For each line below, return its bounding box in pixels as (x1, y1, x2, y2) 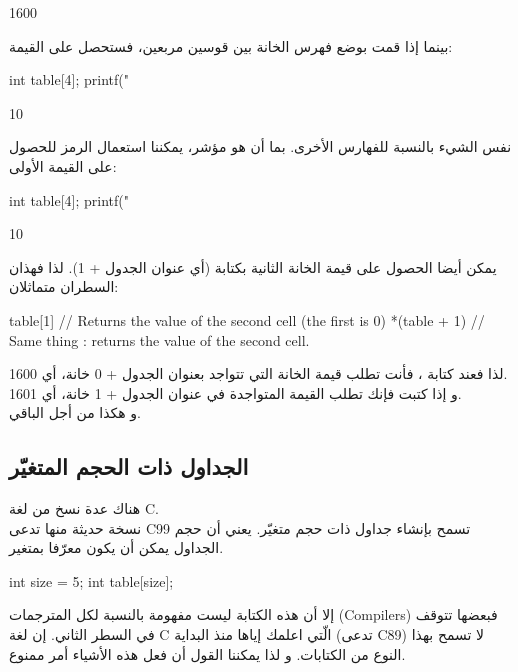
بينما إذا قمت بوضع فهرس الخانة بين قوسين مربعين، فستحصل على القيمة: (9, 35, 453, 56)
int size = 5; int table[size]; (9, 570, 174, 591)
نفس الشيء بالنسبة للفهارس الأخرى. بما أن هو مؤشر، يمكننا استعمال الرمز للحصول (9, 136, 512, 157)
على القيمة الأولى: (9, 155, 117, 176)
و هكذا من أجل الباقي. (9, 402, 141, 423)
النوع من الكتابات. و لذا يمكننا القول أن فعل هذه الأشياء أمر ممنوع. (9, 643, 406, 664)
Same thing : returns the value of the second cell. (9, 329, 310, 350)
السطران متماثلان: (9, 276, 119, 297)
